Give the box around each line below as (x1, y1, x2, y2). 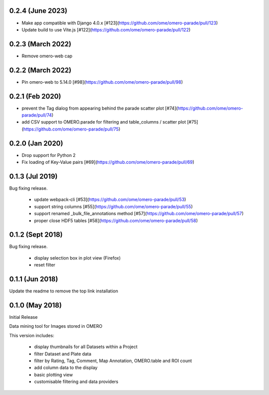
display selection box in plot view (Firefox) (34, 255, 121, 261)
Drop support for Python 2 (21, 152, 76, 158)
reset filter (34, 262, 56, 268)
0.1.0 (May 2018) (9, 301, 62, 309)
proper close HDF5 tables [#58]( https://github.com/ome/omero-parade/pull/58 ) (34, 217, 198, 224)
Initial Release (9, 314, 38, 320)
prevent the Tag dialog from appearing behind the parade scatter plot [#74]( (21, 105, 178, 111)
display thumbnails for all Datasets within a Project (34, 344, 138, 350)
